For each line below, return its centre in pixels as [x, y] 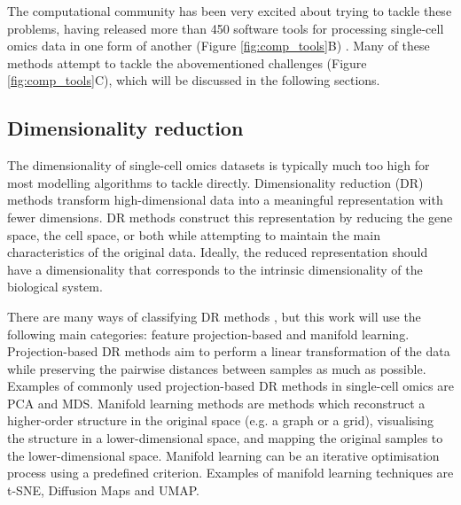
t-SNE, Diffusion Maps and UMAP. [103, 489]
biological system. [55, 287]
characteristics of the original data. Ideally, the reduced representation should [218, 252]
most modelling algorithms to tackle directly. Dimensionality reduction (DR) [215, 182]
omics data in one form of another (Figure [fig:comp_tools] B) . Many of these [219, 46]
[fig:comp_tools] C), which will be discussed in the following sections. [194, 80]
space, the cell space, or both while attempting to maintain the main [194, 234]
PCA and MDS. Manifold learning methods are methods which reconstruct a [216, 403]
